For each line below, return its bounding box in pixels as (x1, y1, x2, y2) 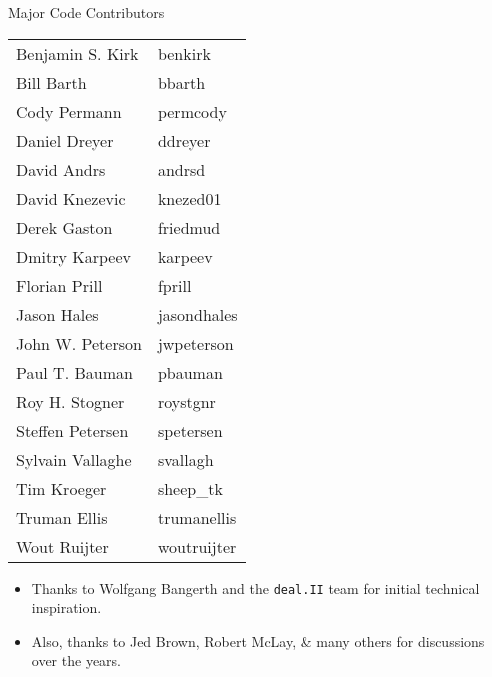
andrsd (157, 157, 206, 181)
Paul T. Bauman (16, 360, 133, 384)
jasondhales (157, 302, 238, 326)
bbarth (157, 70, 206, 94)
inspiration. (31, 597, 102, 618)
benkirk (157, 41, 211, 65)
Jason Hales (16, 302, 99, 326)
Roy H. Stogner (16, 389, 125, 413)
